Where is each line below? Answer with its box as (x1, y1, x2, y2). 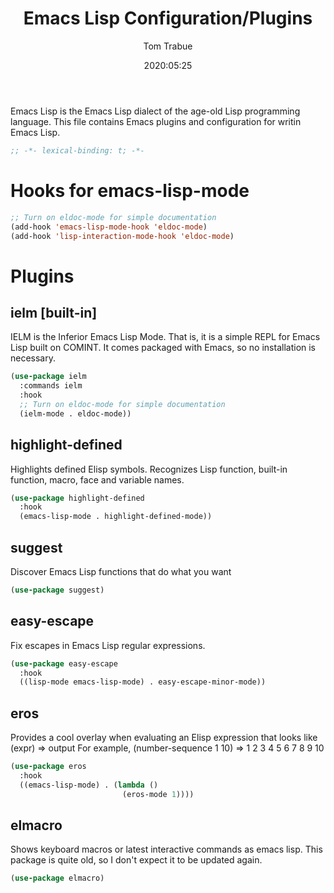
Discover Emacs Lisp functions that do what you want (10, 566, 232, 577)
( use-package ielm (10, 372, 87, 382)
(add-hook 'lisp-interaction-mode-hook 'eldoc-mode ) (10, 231, 235, 241)
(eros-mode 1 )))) (121, 789, 195, 799)
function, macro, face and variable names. (10, 473, 185, 486)
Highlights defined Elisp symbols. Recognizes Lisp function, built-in (10, 463, 288, 475)
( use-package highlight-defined (10, 493, 145, 503)
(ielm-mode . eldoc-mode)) (19, 408, 132, 419)
